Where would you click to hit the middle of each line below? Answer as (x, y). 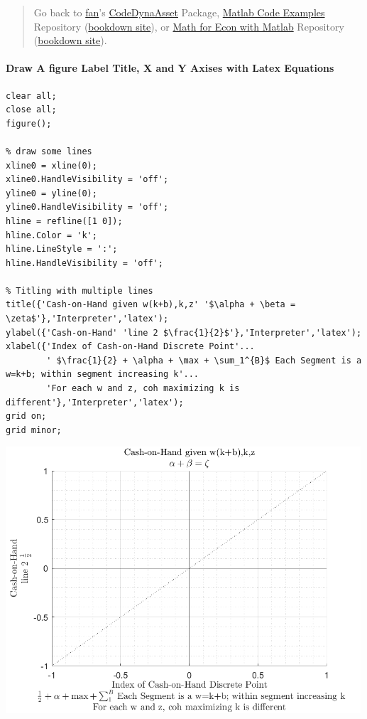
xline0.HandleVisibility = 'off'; (87, 180)
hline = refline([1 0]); (64, 221)
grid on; (26, 416)
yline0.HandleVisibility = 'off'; (87, 207)
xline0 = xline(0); (51, 165)
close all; (31, 110)
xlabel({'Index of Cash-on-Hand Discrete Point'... (130, 347)
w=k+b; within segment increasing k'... (103, 374)
